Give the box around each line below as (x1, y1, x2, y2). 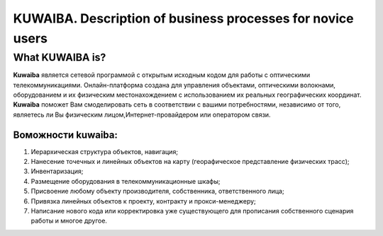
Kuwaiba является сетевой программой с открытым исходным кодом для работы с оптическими (13, 71, 311, 79)
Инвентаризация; (30, 167, 84, 176)
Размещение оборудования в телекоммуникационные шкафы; (30, 177, 221, 185)
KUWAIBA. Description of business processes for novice (13, 11, 354, 26)
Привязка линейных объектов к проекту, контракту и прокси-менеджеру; (30, 196, 257, 205)
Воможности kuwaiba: (13, 129, 118, 141)
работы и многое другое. (30, 216, 108, 225)
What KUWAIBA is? (13, 51, 106, 64)
